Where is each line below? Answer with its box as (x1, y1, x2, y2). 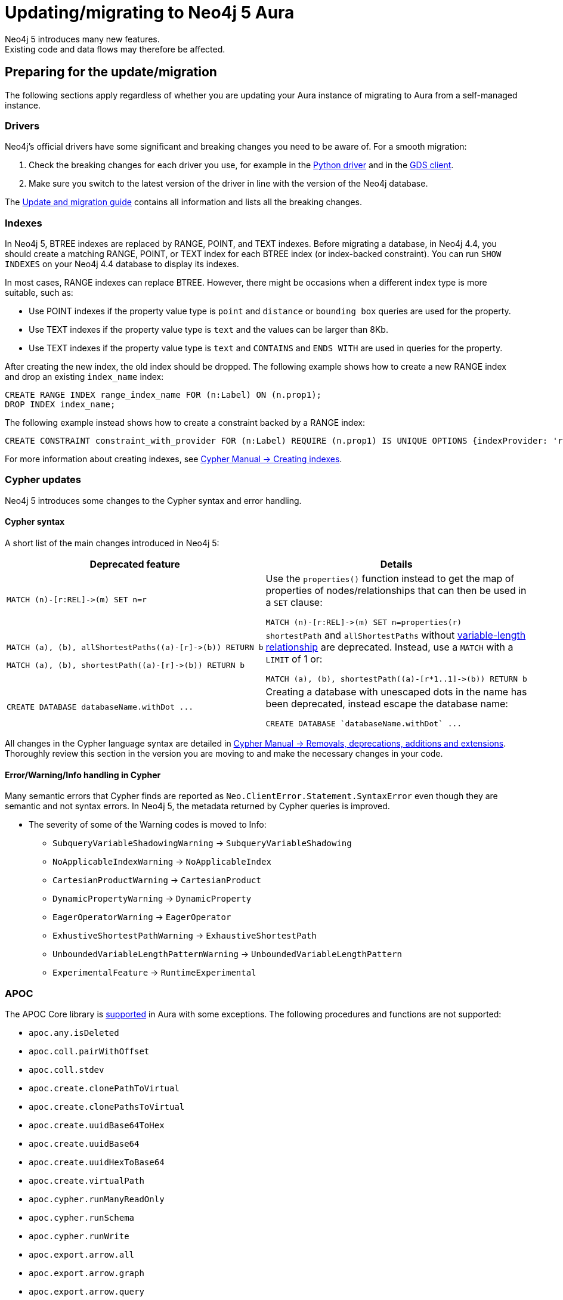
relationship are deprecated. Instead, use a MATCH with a (265, 641, 513, 654)
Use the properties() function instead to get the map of (265, 572, 515, 585)
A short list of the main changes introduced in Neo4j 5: (5, 538, 219, 549)
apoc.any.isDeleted (29, 1028, 119, 1038)
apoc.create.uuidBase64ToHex (29, 1121, 165, 1131)
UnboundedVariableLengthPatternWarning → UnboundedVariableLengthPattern (52, 949, 402, 959)
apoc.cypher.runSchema (29, 1213, 135, 1223)
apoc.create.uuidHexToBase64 (29, 1157, 165, 1168)
